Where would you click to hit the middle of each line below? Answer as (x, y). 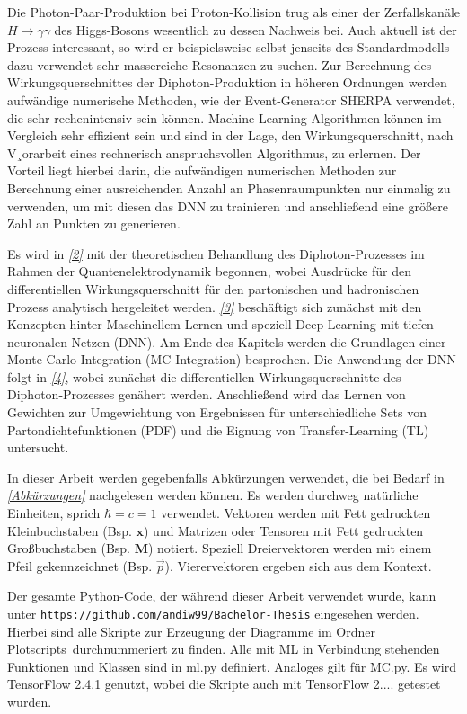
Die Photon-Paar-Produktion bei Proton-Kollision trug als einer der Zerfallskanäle (233, 12)
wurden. (30, 702)
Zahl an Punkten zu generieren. (94, 223)
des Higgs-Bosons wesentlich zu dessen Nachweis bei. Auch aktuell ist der (256, 29)
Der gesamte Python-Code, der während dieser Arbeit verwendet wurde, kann (222, 596)
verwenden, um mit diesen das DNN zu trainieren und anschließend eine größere (228, 205)
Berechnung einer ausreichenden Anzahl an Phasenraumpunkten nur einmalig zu (229, 187)
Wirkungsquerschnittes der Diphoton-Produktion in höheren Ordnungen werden (227, 82)
